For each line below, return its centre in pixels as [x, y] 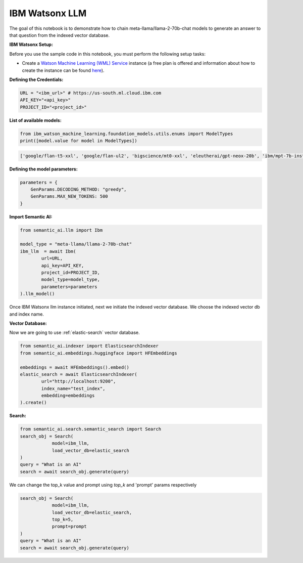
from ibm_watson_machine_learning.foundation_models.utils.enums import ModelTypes [127, 134]
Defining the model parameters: [43, 169]
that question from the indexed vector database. [59, 35]
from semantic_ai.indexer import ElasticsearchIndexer [89, 346]
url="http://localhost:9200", [79, 381]
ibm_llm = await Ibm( [48, 251]
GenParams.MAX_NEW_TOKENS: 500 [69, 197]
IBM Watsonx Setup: [31, 45]
